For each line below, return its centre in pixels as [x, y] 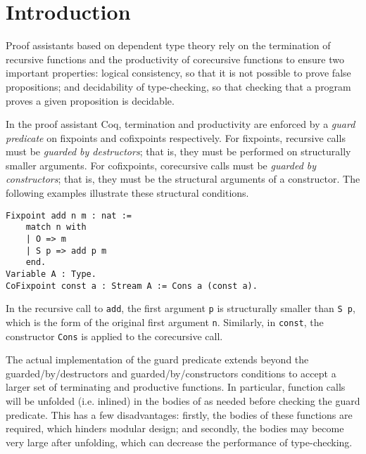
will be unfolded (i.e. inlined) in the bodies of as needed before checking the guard [183, 401]
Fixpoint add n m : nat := [69, 215]
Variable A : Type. [51, 274]
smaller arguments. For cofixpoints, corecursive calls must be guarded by [161, 165]
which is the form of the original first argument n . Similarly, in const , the [165, 322]
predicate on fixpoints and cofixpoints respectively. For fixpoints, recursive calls [176, 137]
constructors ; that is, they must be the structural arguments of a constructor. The [183, 179]
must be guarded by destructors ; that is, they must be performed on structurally [178, 151]
